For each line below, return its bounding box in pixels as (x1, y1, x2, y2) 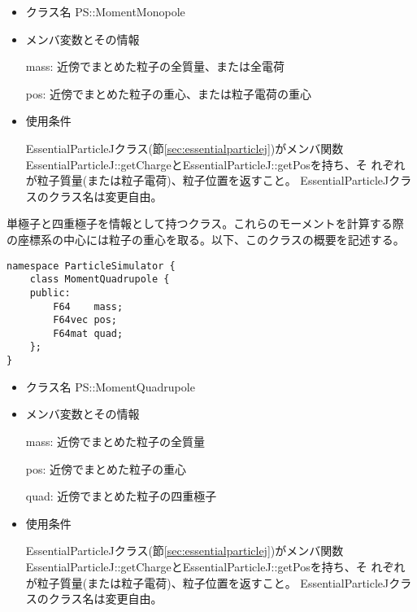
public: (29, 286, 71, 299)
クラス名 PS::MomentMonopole (25, 3, 185, 20)
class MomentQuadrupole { (29, 273, 170, 286)
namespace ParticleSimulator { (7, 260, 176, 272)
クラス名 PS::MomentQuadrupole (25, 378, 195, 395)
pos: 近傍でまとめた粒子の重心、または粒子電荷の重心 (25, 85, 312, 102)
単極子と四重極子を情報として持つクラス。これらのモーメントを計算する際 (7, 215, 404, 232)
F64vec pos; (53, 314, 118, 326)
